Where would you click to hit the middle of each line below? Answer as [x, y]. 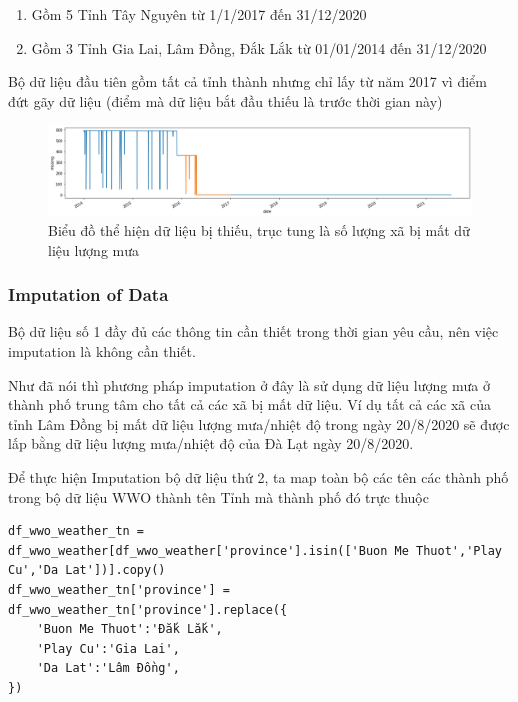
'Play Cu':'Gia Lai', [108, 648]
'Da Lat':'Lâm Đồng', [108, 668]
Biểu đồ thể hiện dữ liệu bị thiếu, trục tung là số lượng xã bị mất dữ [259, 230]
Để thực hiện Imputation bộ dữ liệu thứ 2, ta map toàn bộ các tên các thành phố [258, 477]
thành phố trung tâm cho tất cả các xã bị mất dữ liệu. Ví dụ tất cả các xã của [250, 404]
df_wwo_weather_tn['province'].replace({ [148, 609]
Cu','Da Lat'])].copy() [87, 570]
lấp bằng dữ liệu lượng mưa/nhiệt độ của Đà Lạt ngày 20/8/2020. [211, 443]
